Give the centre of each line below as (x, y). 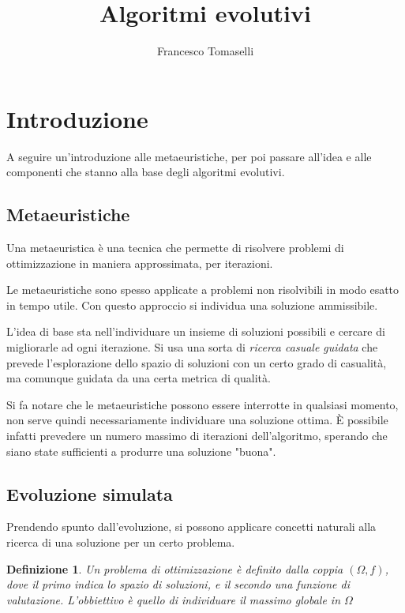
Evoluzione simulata (90, 493)
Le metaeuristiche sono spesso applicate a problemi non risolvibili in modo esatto (203, 290)
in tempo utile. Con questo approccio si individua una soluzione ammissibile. (192, 305)
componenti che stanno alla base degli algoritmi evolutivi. (146, 172)
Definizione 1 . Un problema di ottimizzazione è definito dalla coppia (175, 568)
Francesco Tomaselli (205, 51)
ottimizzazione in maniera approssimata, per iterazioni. (140, 263)
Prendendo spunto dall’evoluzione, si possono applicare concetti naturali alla (191, 527)
